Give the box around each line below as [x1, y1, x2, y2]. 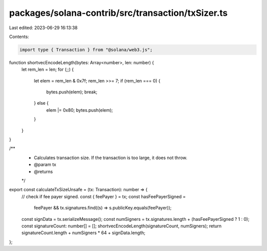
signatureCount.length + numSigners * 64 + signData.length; [21, 230, 146, 236]
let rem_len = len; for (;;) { [21, 67, 74, 73]
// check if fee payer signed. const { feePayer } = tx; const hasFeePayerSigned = [21, 193, 186, 200]
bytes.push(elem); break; [46, 89, 97, 95]
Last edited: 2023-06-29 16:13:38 [9, 25, 78, 31]
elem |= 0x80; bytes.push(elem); [46, 107, 113, 113]
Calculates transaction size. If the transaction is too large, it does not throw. [34, 155, 187, 161]
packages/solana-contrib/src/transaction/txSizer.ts [9, 7, 228, 18]
